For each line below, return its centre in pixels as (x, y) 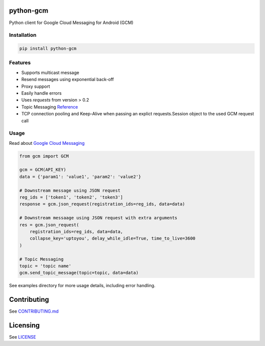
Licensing (25, 325)
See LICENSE (23, 337)
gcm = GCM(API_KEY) (43, 170)
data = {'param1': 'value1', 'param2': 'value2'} (80, 176)
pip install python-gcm (48, 49)
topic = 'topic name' (45, 266)
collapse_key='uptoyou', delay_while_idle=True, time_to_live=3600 (113, 239)
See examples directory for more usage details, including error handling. (82, 286)
